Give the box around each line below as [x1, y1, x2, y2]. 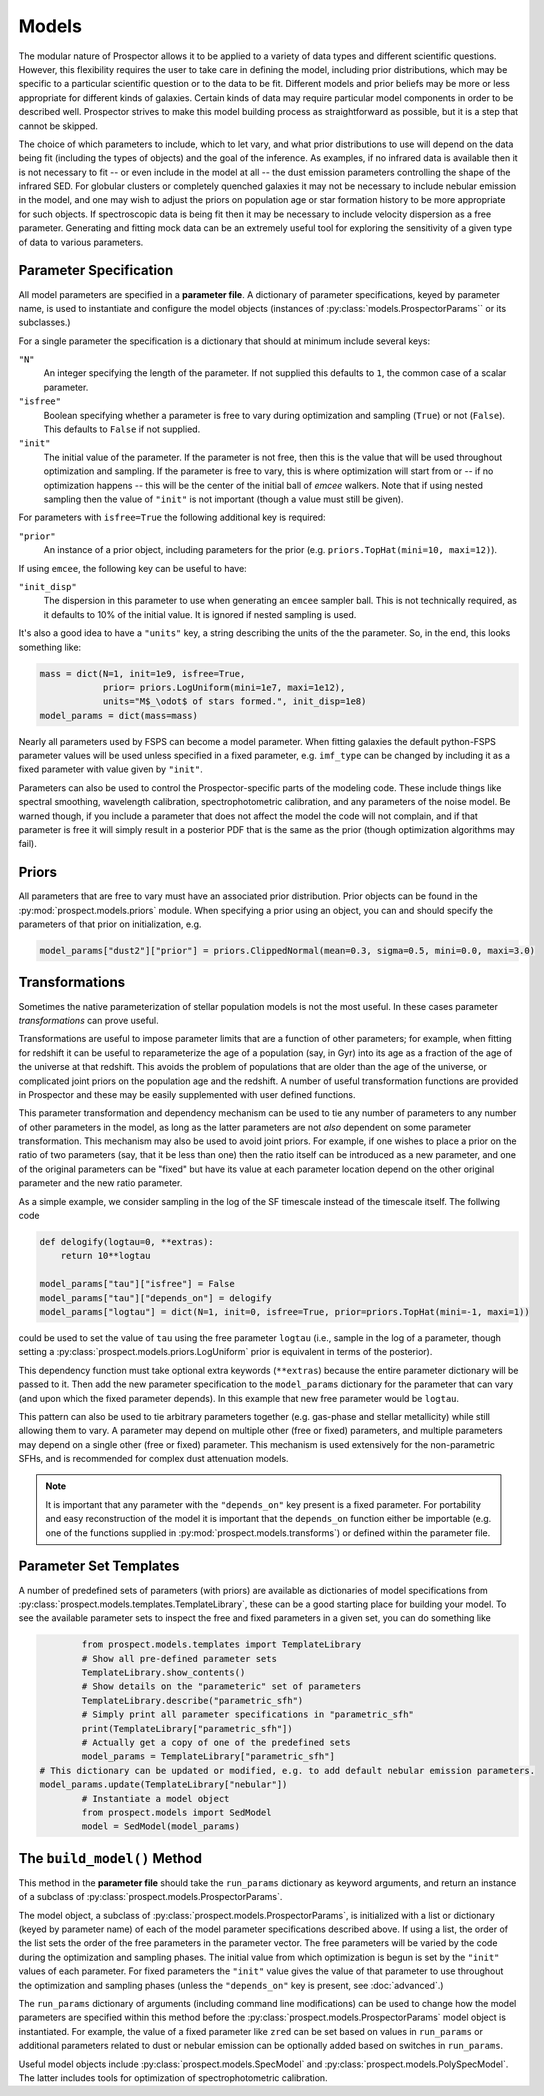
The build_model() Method [18, 1850, 202, 1867]
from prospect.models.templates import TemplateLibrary [81, 1639, 362, 1650]
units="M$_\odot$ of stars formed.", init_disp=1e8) [102, 696, 367, 707]
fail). [18, 838, 37, 850]
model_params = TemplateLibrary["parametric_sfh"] [81, 1751, 335, 1762]
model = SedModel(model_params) [81, 1821, 240, 1832]
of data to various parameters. [18, 236, 144, 248]
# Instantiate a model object [81, 1793, 230, 1804]
